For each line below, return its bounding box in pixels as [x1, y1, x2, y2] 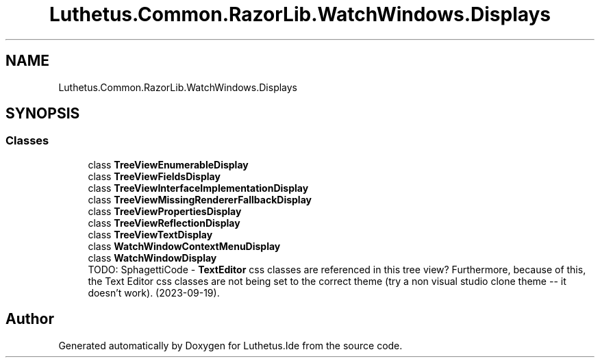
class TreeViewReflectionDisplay [88, 216, 240, 229]
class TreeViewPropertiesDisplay [88, 205, 242, 217]
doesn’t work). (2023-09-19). [88, 286, 220, 299]
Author [5, 310, 54, 328]
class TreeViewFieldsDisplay [88, 170, 221, 182]
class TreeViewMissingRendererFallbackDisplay [88, 193, 312, 205]
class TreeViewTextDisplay [88, 228, 213, 240]
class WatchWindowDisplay [88, 251, 217, 264]
